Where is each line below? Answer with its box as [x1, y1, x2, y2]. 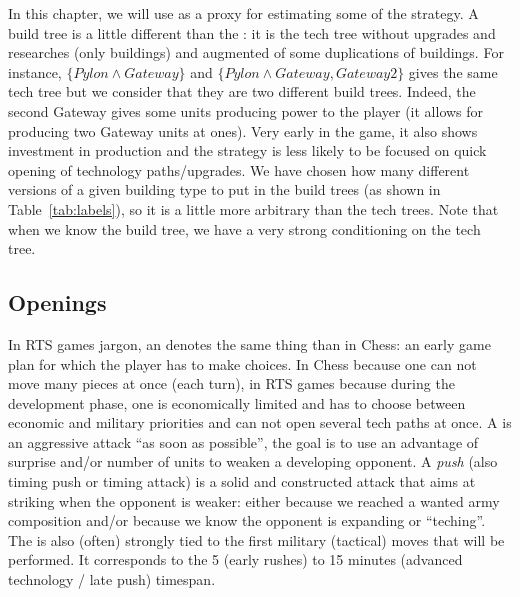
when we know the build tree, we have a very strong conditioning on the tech [8, 218, 481, 239]
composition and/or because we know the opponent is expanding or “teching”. [8, 510, 486, 531]
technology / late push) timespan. [8, 569, 216, 590]
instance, [8, 61, 62, 82]
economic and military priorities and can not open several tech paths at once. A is [8, 412, 512, 433]
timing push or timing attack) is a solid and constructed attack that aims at [8, 471, 476, 492]
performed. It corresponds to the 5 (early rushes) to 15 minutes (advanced [8, 549, 463, 570]
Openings [8, 287, 107, 318]
